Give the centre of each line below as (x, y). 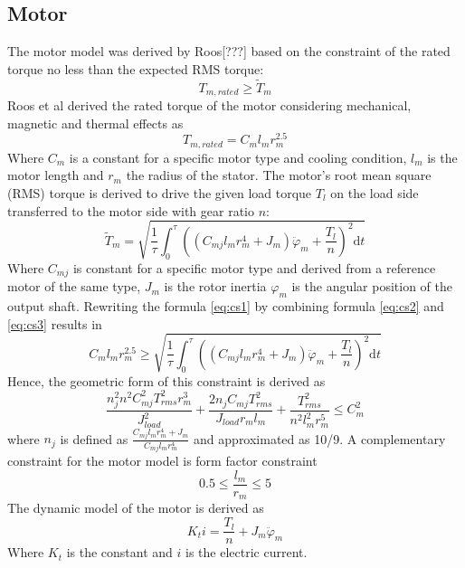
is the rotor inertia (215, 286)
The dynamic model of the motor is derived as (136, 508)
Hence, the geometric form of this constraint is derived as (166, 380)
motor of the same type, (74, 286)
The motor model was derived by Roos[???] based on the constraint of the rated (229, 51)
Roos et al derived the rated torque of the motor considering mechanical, (209, 105)
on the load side (375, 192)
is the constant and (119, 552)
